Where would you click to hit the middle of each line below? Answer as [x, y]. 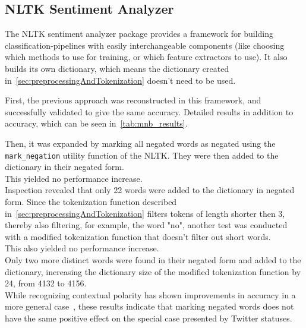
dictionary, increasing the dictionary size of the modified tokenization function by [153, 271]
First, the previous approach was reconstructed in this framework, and [133, 100]
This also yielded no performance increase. [82, 248]
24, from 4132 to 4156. [46, 283]
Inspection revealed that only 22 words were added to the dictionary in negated [150, 190]
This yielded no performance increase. [74, 178]
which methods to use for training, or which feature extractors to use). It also [146, 57]
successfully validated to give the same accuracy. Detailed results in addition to [149, 111]
